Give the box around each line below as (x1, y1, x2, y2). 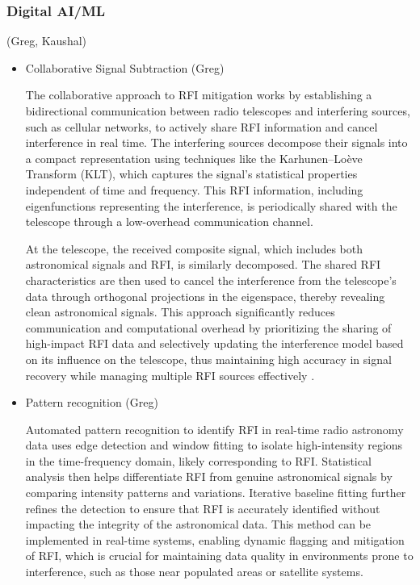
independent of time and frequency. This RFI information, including (25, 181, 363, 198)
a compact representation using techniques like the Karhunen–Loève (25, 149, 363, 166)
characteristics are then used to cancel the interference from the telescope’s (25, 271, 397, 288)
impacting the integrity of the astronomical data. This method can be (25, 516, 372, 533)
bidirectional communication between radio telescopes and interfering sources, (25, 102, 410, 119)
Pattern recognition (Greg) (25, 394, 158, 411)
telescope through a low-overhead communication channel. (25, 213, 313, 230)
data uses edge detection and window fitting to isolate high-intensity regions (25, 437, 403, 453)
